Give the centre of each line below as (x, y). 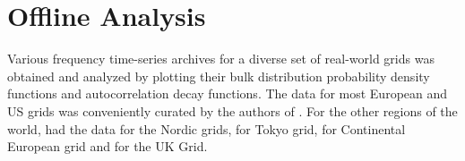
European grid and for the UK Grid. (108, 146)
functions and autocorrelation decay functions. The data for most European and (228, 93)
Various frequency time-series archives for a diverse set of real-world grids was (221, 59)
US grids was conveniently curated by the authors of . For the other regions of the (232, 110)
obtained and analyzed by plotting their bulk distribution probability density (219, 76)
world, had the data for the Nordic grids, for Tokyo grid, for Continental (207, 128)
